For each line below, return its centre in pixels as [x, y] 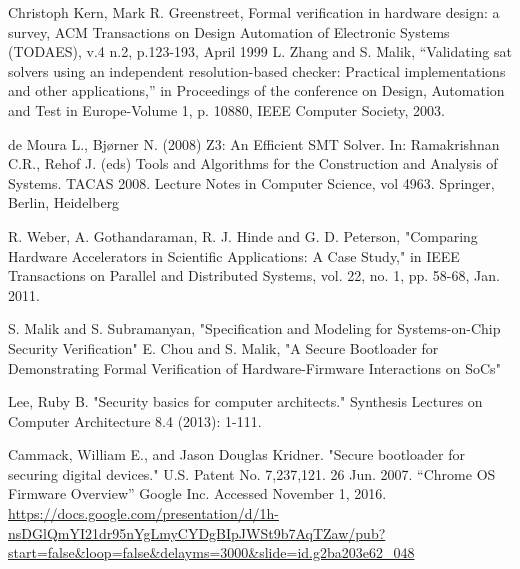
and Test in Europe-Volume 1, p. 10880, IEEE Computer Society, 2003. [226, 109]
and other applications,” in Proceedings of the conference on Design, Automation [256, 90]
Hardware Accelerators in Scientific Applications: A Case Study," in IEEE [234, 255]
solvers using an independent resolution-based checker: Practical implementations [257, 70]
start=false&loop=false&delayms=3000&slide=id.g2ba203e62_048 [211, 552]
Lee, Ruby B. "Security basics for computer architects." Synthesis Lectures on [245, 401]
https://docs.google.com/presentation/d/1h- [143, 513]
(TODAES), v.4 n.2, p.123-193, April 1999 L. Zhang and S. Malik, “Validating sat [260, 51]
